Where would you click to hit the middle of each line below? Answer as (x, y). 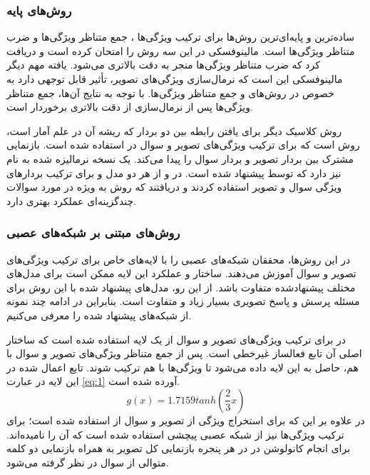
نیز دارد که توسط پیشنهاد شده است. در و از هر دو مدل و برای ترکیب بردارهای (174, 172)
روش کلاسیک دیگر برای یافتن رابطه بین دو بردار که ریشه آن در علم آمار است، (174, 130)
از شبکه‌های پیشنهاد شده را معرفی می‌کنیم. (99, 315)
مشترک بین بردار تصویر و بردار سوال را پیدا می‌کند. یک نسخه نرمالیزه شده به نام (180, 158)
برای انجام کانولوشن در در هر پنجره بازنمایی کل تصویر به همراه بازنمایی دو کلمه (179, 448)
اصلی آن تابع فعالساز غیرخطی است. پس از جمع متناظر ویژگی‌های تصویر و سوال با (184, 353)
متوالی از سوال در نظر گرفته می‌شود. (88, 462)
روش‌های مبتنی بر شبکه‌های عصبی (93, 232)
